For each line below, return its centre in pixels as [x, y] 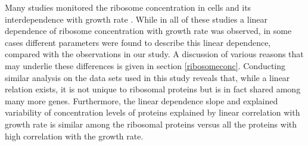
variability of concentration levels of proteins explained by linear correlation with [153, 112]
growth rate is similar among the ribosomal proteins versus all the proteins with [151, 124]
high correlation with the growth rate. [74, 136]
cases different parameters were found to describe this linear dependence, [138, 42]
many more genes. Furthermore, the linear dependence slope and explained [141, 100]
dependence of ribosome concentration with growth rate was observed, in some [148, 31]
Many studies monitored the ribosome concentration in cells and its [128, 7]
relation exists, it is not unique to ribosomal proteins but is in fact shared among [153, 89]
